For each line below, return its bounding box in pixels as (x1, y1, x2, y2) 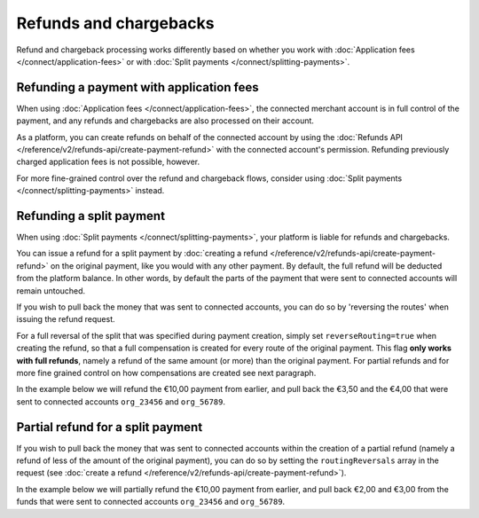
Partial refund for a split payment (16, 420, 203, 435)
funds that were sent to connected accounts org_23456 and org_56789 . (16, 497, 286, 507)
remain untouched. (16, 285, 86, 296)
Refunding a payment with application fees (16, 80, 259, 95)
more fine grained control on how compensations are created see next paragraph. (16, 368, 317, 378)
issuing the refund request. (16, 314, 115, 325)
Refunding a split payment (16, 208, 166, 224)
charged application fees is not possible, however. (16, 156, 200, 168)
